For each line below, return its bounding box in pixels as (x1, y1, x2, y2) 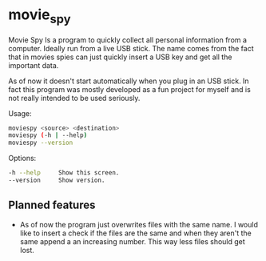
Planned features (8, 199, 96, 212)
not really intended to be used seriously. (8, 93, 141, 102)
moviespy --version (8, 139, 73, 147)
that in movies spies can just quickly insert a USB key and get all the (8, 52, 232, 62)
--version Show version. (8, 176, 105, 185)
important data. (8, 60, 59, 70)
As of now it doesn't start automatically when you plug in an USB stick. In (8, 76, 249, 86)
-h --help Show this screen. (8, 169, 120, 177)
